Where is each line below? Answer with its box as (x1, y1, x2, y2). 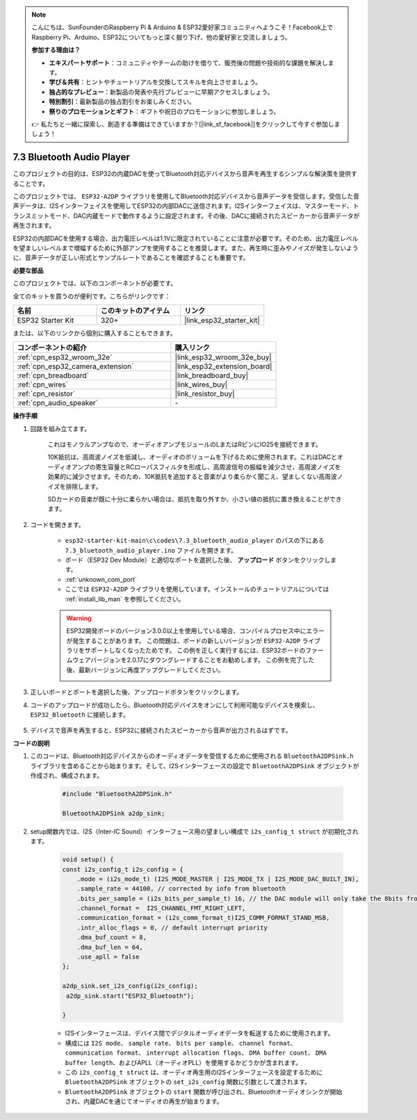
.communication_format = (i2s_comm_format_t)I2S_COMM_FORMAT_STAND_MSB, (76, 914, 330, 922)
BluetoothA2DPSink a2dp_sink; (62, 809, 165, 817)
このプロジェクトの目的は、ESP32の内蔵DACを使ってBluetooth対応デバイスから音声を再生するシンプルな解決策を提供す (13, 170, 358, 178)
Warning (66, 614, 92, 622)
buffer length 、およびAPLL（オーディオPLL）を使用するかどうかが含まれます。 (65, 1058, 302, 1066)
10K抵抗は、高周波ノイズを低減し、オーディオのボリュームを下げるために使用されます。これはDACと (47, 453, 337, 462)
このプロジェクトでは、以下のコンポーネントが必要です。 (13, 279, 177, 288)
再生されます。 (13, 221, 56, 229)
